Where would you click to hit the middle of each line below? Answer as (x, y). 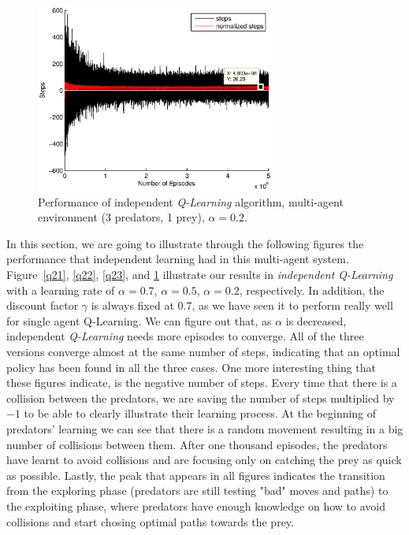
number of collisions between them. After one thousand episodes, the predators (197, 444)
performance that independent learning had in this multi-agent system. (178, 259)
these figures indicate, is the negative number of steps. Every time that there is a (202, 383)
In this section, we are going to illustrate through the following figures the (185, 243)
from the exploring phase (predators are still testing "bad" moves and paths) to (197, 490)
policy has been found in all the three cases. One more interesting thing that (191, 367)
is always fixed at (132, 305)
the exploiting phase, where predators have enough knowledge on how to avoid (196, 505)
